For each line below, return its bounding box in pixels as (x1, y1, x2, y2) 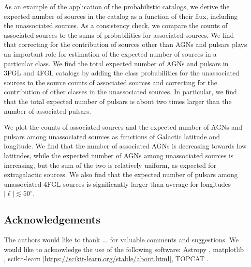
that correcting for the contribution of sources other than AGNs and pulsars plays (4, 39, 247, 49)
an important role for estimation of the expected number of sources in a (4, 48, 217, 59)
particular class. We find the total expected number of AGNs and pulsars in (4, 58, 229, 68)
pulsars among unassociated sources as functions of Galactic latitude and (4, 131, 220, 141)
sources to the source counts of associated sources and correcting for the (4, 77, 218, 87)
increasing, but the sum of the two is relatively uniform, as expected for (4, 160, 217, 170)
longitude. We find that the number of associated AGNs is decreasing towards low (4, 141, 247, 151)
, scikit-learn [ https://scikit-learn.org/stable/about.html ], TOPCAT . (4, 253, 209, 264)
